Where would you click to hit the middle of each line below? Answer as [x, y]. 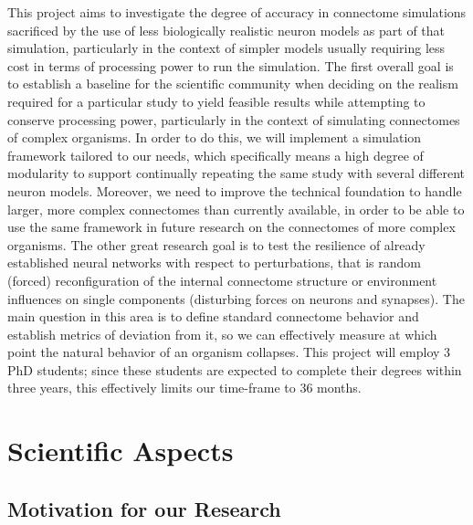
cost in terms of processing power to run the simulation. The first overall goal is [231, 65]
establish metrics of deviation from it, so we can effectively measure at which [222, 334]
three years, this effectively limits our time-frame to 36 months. [184, 388]
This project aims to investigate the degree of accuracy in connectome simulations [237, 12]
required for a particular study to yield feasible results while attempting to [216, 101]
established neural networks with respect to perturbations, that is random [214, 262]
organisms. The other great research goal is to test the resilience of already [216, 244]
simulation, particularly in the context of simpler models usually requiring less [226, 48]
